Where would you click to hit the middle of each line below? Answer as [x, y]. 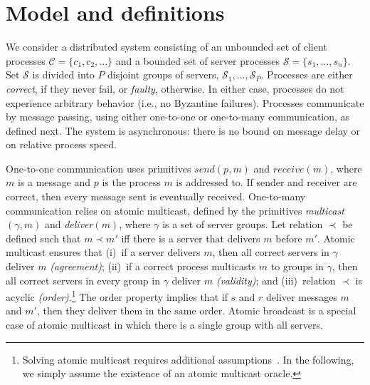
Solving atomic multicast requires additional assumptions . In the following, [188, 359]
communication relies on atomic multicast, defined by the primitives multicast [175, 210]
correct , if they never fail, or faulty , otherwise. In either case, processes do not [175, 88]
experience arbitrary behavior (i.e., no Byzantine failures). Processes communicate [185, 102]
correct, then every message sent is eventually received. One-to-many [156, 196]
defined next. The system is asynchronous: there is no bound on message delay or [183, 130]
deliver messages [302, 296]
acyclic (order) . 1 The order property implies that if [117, 296]
